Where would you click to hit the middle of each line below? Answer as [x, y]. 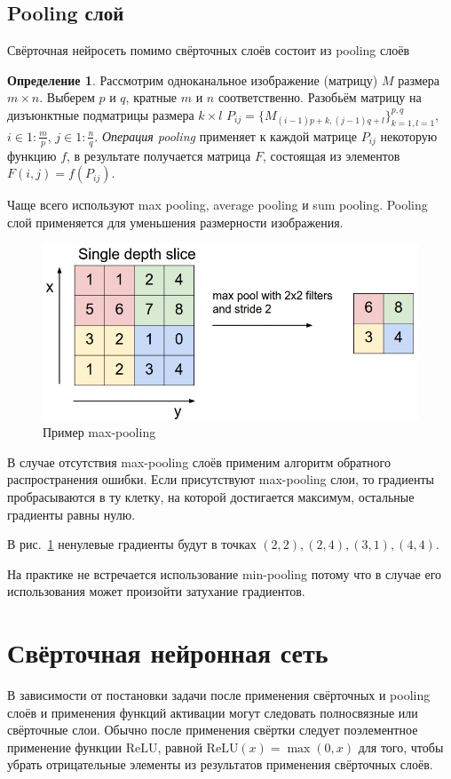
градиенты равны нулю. [71, 514]
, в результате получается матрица [159, 155]
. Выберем [67, 97]
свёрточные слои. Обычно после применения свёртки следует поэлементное [213, 730]
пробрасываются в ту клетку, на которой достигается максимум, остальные [211, 497]
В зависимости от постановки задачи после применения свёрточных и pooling [219, 695]
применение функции [65, 747]
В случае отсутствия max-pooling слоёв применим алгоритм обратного [199, 461]
